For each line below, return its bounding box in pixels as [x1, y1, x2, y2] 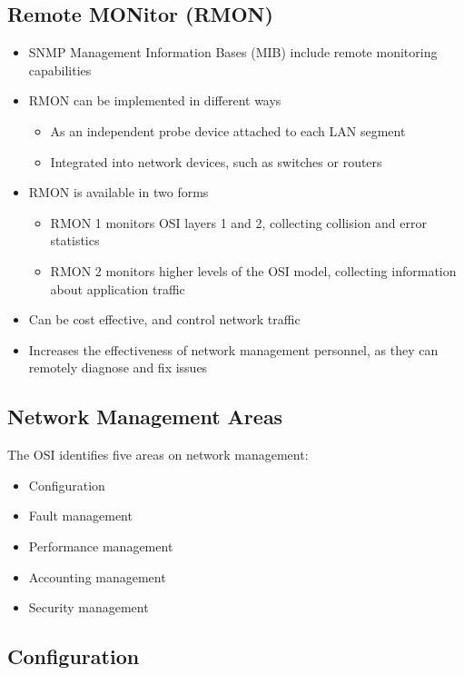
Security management [28, 598, 149, 617]
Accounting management [28, 567, 166, 586]
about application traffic [50, 279, 185, 298]
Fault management [28, 506, 133, 525]
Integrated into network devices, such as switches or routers [50, 152, 382, 171]
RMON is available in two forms [28, 183, 209, 202]
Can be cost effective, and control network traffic [28, 310, 301, 329]
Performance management [28, 536, 173, 555]
